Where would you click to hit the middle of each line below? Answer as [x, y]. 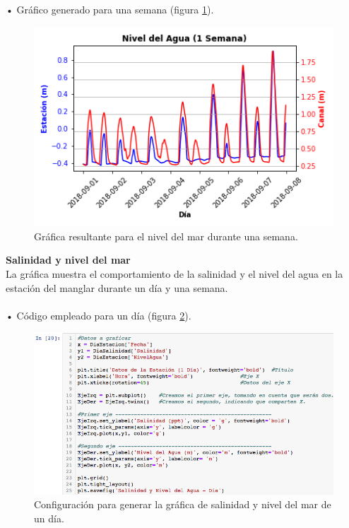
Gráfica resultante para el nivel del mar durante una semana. [166, 236]
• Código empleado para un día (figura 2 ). [99, 315]
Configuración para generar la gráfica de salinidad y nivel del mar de [183, 504]
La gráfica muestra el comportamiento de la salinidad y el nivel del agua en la [174, 274]
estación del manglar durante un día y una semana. [117, 287]
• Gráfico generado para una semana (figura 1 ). [110, 9]
